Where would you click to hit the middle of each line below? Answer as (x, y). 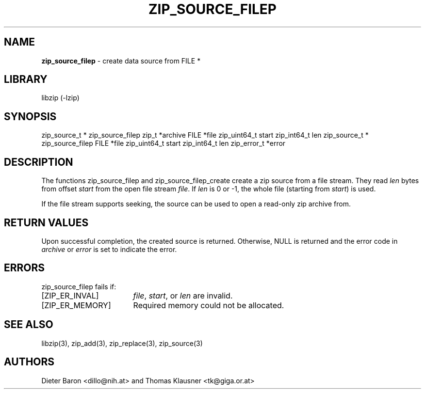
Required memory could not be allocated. (209, 305)
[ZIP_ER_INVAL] (70, 295)
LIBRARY (26, 79)
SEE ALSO (29, 325)
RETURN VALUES (46, 222)
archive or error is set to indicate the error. (109, 249)
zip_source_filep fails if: (79, 286)
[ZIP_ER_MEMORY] (76, 305)
